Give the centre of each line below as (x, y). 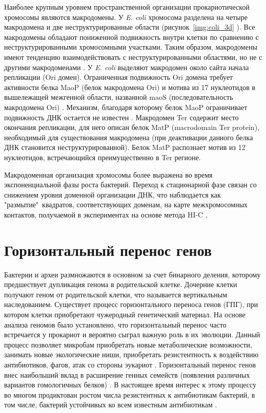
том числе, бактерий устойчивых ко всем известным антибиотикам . (111, 405)
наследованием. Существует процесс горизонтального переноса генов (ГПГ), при (131, 304)
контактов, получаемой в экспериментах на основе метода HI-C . (106, 214)
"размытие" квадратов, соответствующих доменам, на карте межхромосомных (126, 204)
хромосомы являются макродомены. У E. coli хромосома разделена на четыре (126, 17)
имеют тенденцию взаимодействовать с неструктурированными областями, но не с (133, 57)
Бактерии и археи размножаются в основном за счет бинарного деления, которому (132, 274)
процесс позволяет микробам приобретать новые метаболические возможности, (128, 344)
